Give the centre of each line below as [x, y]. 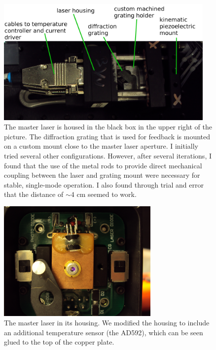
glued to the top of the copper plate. [59, 342]
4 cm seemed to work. [104, 194]
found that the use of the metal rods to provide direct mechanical [103, 165]
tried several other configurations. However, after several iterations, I [108, 155]
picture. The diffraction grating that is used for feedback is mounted [107, 136]
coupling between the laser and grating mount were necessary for [102, 175]
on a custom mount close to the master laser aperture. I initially [101, 146]
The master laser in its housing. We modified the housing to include [107, 323]
